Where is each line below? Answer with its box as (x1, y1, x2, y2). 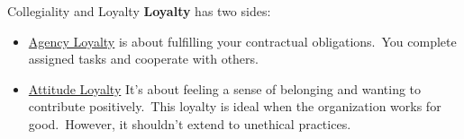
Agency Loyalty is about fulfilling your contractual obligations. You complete (28, 31, 457, 50)
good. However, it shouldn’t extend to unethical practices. (28, 114, 351, 133)
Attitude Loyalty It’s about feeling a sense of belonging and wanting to (28, 79, 422, 98)
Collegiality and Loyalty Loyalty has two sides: (7, 2, 271, 20)
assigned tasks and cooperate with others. (28, 49, 259, 68)
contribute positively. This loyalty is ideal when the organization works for (28, 97, 441, 116)
